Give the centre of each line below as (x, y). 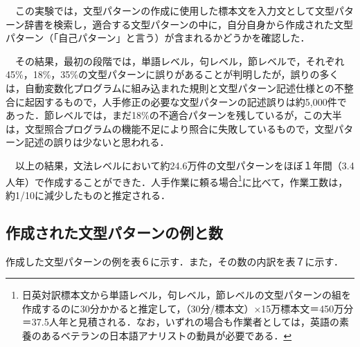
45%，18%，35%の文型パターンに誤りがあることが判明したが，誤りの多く (172, 74)
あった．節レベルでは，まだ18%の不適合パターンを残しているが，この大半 (174, 115)
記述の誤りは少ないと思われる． (97, 142)
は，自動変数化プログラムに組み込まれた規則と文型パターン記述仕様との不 (175, 87)
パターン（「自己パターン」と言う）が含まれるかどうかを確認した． (158, 38)
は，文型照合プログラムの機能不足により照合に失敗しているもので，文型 (170, 128)
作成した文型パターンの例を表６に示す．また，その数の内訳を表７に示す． (174, 261)
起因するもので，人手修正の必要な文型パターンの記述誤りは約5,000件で (186, 101)
